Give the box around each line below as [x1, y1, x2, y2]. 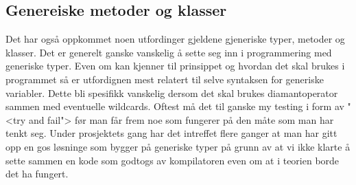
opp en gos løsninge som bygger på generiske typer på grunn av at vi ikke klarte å [5, 139, 351, 153]
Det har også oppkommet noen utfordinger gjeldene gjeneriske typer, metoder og [5, 32, 345, 46]
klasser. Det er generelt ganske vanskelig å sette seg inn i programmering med [5, 45, 332, 59]
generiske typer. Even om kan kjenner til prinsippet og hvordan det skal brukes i [5, 58, 345, 73]
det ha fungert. [5, 166, 69, 181]
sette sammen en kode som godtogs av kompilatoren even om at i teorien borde [5, 153, 340, 167]
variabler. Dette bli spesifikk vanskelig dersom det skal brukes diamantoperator [5, 85, 338, 100]
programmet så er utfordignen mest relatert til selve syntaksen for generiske [5, 72, 324, 86]
